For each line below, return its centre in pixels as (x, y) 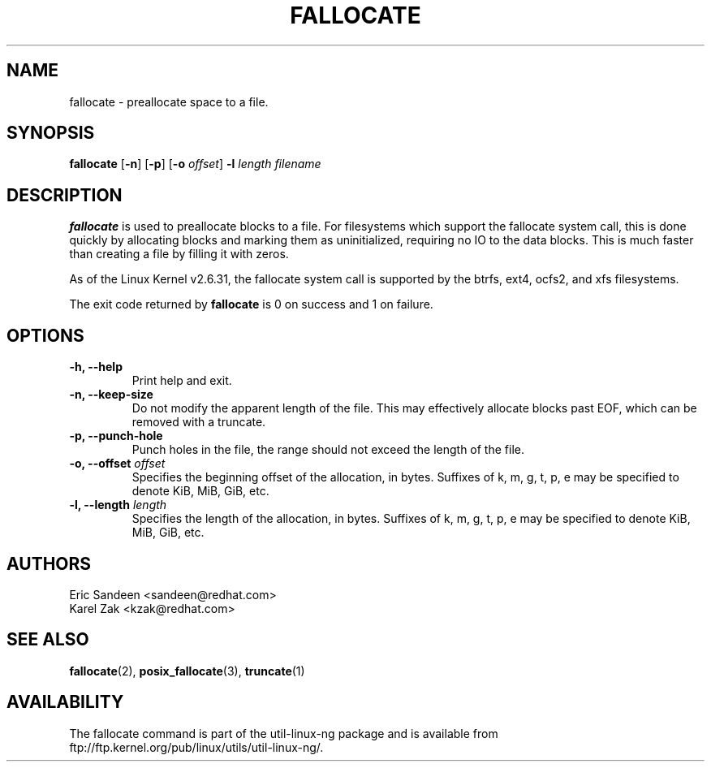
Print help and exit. (182, 381)
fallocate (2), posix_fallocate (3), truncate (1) (187, 671)
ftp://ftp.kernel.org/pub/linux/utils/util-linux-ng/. (196, 747)
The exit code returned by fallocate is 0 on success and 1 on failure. (251, 304)
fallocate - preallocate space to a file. (169, 101)
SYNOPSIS (51, 133)
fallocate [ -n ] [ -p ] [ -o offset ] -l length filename (195, 164)
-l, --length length (118, 505)
